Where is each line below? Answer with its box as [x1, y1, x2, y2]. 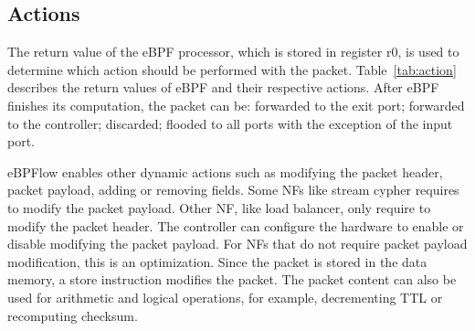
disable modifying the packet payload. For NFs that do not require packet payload [7, 234, 468, 253]
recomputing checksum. [7, 305, 138, 325]
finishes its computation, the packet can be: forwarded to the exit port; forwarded [7, 95, 465, 114]
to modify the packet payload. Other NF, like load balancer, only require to [7, 198, 431, 217]
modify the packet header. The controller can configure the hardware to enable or [7, 216, 464, 235]
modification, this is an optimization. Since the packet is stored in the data [7, 251, 427, 271]
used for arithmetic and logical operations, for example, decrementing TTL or [7, 287, 443, 306]
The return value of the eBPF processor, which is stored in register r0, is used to [7, 42, 459, 61]
